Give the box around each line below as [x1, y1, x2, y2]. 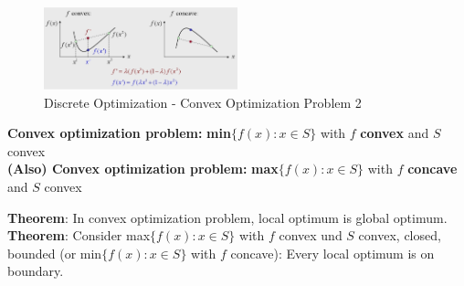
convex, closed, [358, 226, 441, 245]
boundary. [7, 261, 64, 281]
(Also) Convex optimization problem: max [7, 159, 279, 178]
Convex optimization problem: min [7, 123, 231, 143]
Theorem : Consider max [7, 226, 151, 245]
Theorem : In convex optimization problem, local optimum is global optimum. [7, 207, 448, 227]
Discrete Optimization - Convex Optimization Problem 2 [44, 92, 362, 111]
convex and [360, 123, 429, 143]
